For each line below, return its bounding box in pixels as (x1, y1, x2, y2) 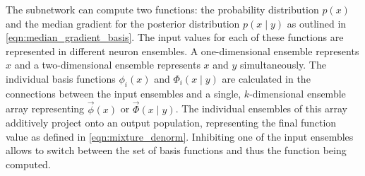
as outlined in (287, 16, 347, 30)
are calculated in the (222, 71, 311, 86)
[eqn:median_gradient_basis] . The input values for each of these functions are (6, 30, 344, 45)
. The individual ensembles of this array (175, 101, 347, 116)
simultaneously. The (240, 57, 326, 72)
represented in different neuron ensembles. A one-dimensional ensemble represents (6, 43, 359, 58)
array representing (6, 101, 85, 116)
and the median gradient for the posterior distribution (6, 16, 240, 30)
